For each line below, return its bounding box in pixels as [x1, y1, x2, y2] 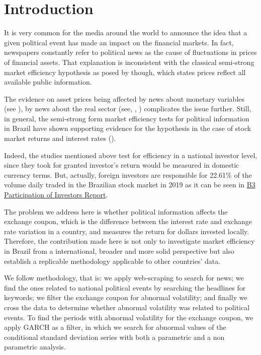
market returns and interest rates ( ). [4, 133, 116, 144]
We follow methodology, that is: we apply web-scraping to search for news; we [4, 272, 244, 283]
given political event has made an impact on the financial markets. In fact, [4, 37, 234, 47]
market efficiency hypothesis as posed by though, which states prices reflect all [4, 66, 246, 77]
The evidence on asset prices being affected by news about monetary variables [4, 93, 245, 104]
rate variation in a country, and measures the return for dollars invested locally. [4, 226, 249, 236]
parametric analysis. [4, 341, 66, 352]
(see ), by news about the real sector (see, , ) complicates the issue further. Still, [4, 103, 251, 114]
